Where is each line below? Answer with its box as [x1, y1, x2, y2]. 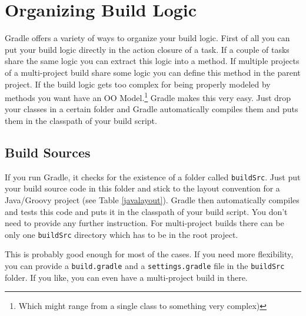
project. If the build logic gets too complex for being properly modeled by [5, 78, 271, 90]
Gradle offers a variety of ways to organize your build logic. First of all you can [5, 32, 290, 44]
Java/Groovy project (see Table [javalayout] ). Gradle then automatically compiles [5, 193, 300, 206]
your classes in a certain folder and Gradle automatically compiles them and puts [5, 103, 298, 115]
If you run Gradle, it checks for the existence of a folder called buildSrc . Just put [5, 170, 301, 183]
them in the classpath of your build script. [5, 114, 157, 126]
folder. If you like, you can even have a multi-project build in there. [5, 271, 248, 283]
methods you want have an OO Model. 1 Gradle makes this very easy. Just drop [5, 90, 291, 103]
